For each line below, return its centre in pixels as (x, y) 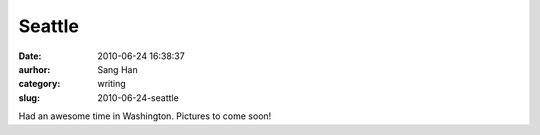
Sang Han (118, 69)
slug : (29, 97)
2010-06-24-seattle (138, 97)
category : (39, 84)
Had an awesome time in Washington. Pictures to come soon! (145, 116)
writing (112, 84)
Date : (30, 56)
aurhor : (34, 69)
